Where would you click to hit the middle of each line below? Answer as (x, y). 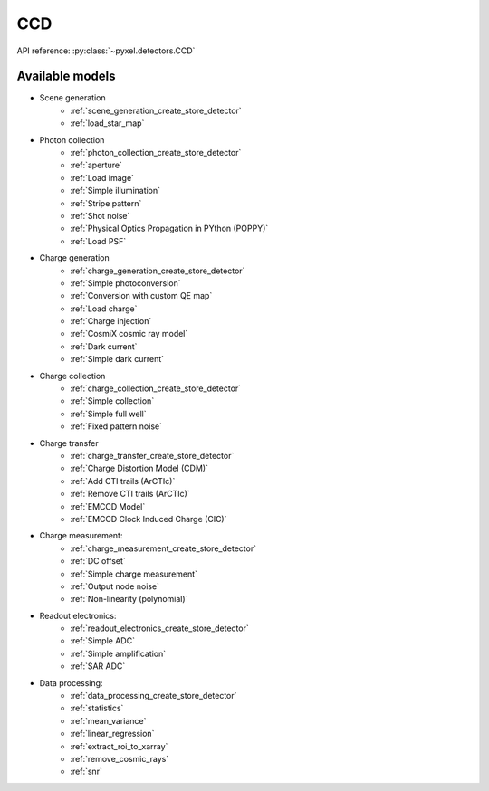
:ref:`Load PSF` (98, 241)
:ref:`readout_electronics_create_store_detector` (159, 628)
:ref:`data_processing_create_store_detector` (153, 696)
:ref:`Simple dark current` (117, 359)
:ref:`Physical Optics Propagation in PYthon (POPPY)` (169, 229)
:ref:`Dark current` (104, 346)
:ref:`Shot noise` (100, 215)
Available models (67, 76)
